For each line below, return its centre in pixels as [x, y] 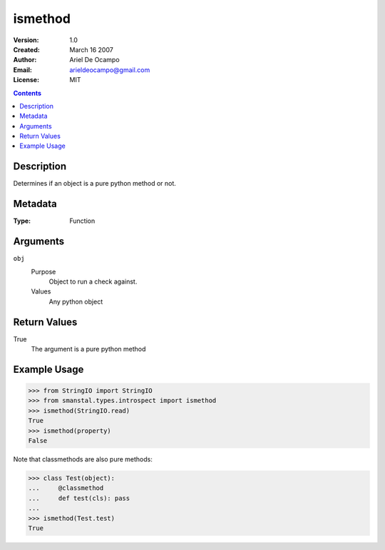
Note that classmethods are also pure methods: [83, 459]
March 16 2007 [91, 49]
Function [82, 221]
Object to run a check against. [93, 281]
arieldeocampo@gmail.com [110, 70]
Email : [22, 70]
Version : [26, 40]
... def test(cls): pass [79, 498]
